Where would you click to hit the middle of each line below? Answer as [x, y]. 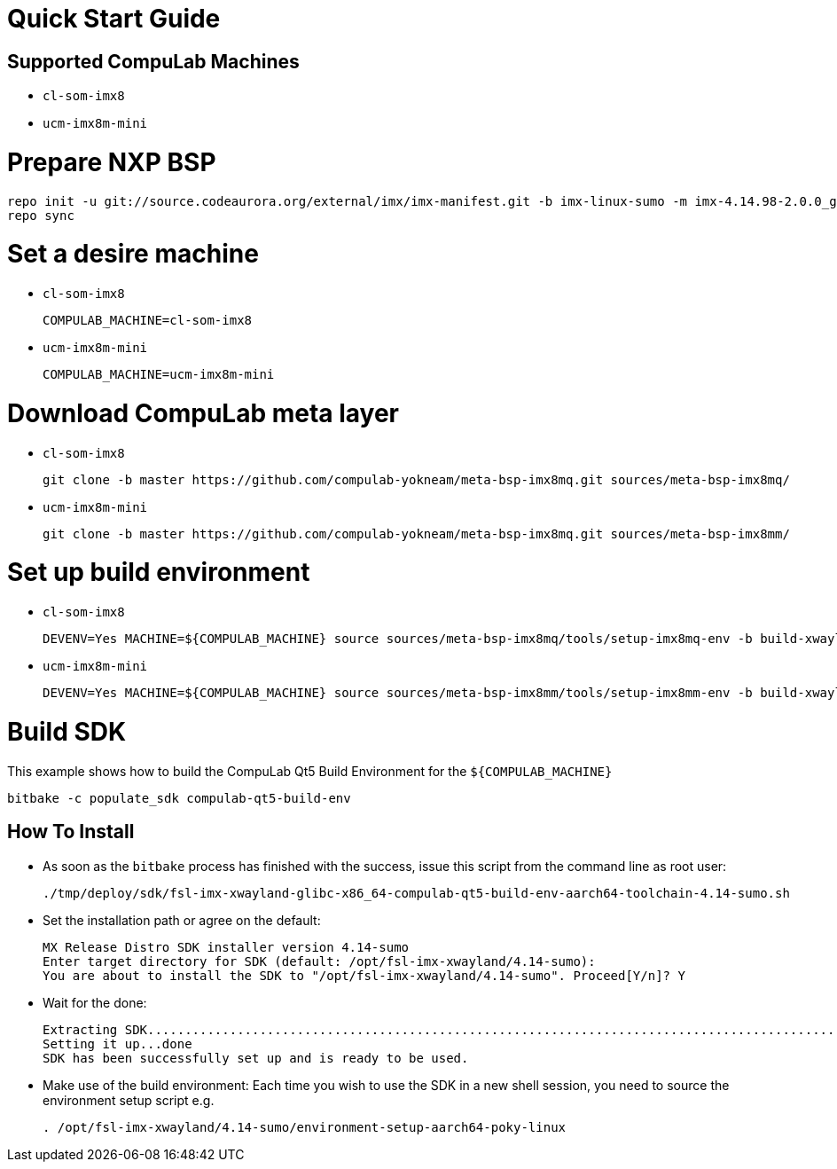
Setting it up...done [117, 1043]
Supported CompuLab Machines [153, 61]
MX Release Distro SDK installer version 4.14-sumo [226, 947]
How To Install [71, 832]
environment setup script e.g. [129, 1100]
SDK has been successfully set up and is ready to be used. [256, 1058]
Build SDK [67, 731]
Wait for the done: [95, 1002]
